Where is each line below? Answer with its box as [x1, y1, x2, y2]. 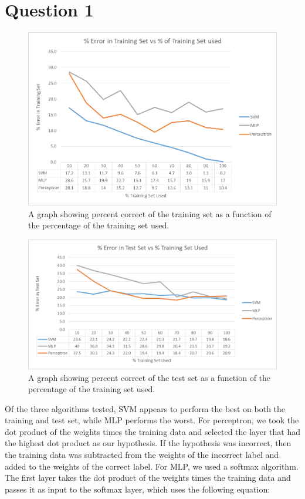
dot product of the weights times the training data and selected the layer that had [5, 425, 300, 437]
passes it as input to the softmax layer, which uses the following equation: [5, 483, 270, 495]
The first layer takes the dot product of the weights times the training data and [5, 471, 291, 484]
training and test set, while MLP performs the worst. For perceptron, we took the [5, 414, 299, 426]
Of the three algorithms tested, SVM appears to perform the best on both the [5, 402, 286, 414]
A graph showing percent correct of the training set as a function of [28, 207, 272, 220]
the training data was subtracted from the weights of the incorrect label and [5, 449, 279, 461]
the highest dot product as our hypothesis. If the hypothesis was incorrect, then [5, 437, 292, 449]
